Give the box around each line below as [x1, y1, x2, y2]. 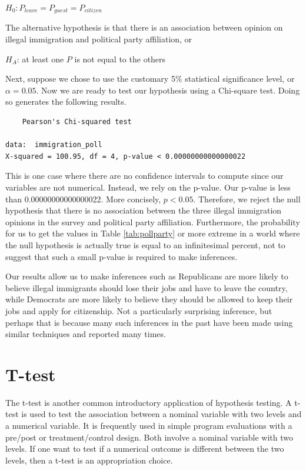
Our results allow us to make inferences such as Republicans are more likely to [5, 270, 288, 282]
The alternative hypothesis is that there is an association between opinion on [5, 21, 283, 34]
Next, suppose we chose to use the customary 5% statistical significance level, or [5, 72, 295, 85]
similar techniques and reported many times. [5, 328, 166, 340]
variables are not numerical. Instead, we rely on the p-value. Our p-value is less [5, 181, 291, 193]
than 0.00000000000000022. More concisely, [5, 192, 161, 205]
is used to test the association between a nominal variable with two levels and [21, 408, 302, 420]
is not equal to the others [74, 52, 166, 65]
